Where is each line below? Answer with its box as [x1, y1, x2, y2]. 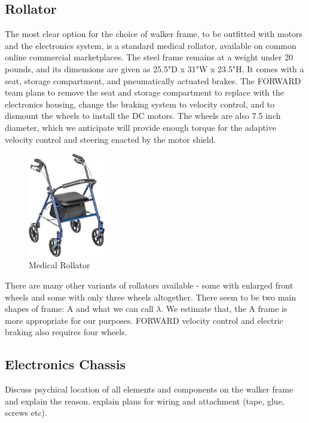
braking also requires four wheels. [5, 326, 127, 338]
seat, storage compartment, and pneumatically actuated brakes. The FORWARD [5, 74, 301, 87]
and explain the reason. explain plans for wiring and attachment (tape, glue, [5, 394, 284, 407]
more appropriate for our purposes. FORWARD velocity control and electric [5, 314, 283, 326]
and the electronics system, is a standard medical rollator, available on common [5, 39, 296, 51]
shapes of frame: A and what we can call [5, 302, 154, 315]
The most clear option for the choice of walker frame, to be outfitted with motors [5, 27, 303, 40]
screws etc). [5, 406, 47, 419]
